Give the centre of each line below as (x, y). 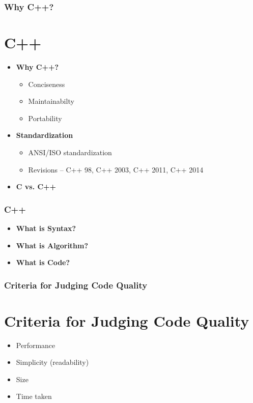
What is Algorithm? (52, 245)
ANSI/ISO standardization (70, 152)
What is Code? (43, 262)
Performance (36, 345)
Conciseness (47, 84)
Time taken (34, 396)
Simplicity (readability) (52, 362)
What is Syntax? (46, 228)
